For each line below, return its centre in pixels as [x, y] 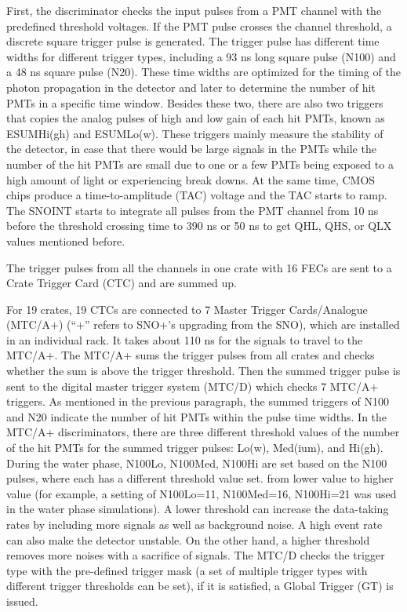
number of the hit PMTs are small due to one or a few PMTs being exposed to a [200, 164]
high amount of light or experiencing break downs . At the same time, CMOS [191, 179]
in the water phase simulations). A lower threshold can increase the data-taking [198, 509]
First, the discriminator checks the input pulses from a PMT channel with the [194, 10]
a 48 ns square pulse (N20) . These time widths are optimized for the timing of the [203, 72]
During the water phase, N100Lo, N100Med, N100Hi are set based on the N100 [197, 463]
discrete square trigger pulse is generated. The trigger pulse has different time [193, 41]
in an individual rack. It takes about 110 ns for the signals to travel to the [185, 339]
